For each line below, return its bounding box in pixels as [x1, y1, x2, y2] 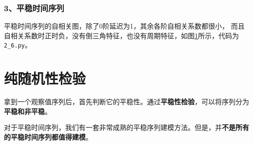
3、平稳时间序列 [4, 1, 64, 14]
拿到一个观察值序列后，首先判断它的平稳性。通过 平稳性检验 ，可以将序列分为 [4, 97, 249, 107]
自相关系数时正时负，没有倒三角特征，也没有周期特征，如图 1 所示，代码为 [4, 30, 239, 40]
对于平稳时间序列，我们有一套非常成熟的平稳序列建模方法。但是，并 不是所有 [4, 122, 249, 132]
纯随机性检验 [4, 68, 86, 88]
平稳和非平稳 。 [4, 106, 52, 116]
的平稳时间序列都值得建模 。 [4, 131, 92, 142]
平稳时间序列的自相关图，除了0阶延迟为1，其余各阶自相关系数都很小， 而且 [4, 21, 245, 31]
